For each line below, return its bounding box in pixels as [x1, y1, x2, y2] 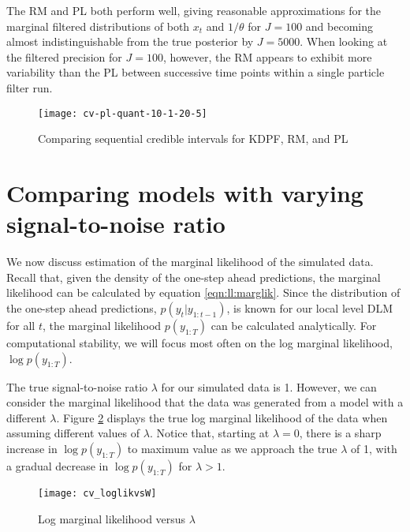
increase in [6, 440, 58, 456]
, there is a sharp [299, 425, 382, 441]
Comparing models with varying [6, 177, 363, 208]
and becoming [305, 17, 373, 34]
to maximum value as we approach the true [127, 440, 337, 456]
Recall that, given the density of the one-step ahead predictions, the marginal [6, 268, 381, 285]
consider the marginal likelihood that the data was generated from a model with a [6, 394, 404, 410]
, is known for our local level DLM [226, 299, 393, 316]
